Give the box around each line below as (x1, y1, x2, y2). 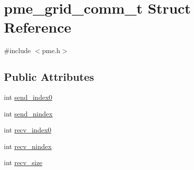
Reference (4, 17, 71, 37)
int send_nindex (4, 108, 53, 118)
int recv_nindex (4, 141, 52, 151)
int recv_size (4, 157, 43, 168)
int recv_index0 (4, 125, 52, 135)
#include (4, 45, 31, 56)
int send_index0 (4, 92, 53, 102)
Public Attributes (4, 69, 94, 84)
